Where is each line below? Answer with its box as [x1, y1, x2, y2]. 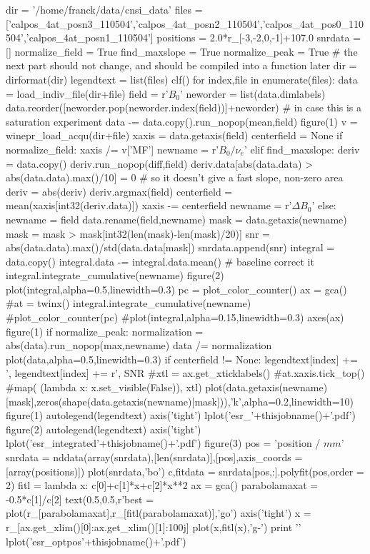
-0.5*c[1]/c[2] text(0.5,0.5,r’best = [6, 491, 154, 506]
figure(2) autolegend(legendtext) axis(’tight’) [6, 421, 201, 436]
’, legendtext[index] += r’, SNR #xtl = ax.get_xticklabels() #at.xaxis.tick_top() [6, 366, 365, 381]
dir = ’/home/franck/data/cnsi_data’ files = [6, 2, 203, 16]
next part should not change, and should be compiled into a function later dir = [6, 58, 357, 73]
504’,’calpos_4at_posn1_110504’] [6, 30, 154, 45]
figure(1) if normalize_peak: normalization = [6, 323, 204, 338]
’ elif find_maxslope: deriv [244, 141, 360, 156]
